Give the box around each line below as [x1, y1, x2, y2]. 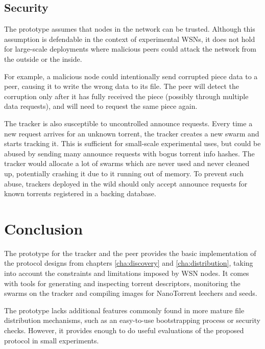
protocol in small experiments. [4, 335, 99, 345]
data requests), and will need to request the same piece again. [4, 101, 198, 111]
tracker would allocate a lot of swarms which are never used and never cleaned [4, 158, 250, 169]
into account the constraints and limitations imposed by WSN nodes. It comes [4, 268, 249, 278]
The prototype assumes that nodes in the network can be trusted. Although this [4, 24, 255, 34]
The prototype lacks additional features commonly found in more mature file [4, 305, 245, 315]
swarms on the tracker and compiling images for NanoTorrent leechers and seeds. [4, 288, 257, 298]
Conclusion [4, 218, 83, 239]
